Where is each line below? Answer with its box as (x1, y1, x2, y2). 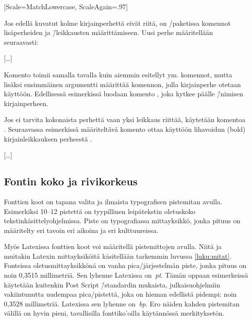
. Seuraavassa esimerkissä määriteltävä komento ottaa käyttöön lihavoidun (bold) (4, 124, 246, 134)
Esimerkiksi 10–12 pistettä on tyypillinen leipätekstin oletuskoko (4, 206, 196, 216)
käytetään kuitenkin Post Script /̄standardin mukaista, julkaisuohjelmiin (4, 279, 220, 289)
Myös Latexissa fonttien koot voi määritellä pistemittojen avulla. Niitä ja (4, 241, 222, 251)
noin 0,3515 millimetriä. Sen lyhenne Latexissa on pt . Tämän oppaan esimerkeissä (4, 270, 248, 280)
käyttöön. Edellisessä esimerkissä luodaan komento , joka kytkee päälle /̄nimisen (4, 89, 243, 99)
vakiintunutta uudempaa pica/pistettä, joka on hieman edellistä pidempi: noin (4, 289, 237, 299)
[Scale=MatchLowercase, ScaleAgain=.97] (4, 1, 128, 11)
